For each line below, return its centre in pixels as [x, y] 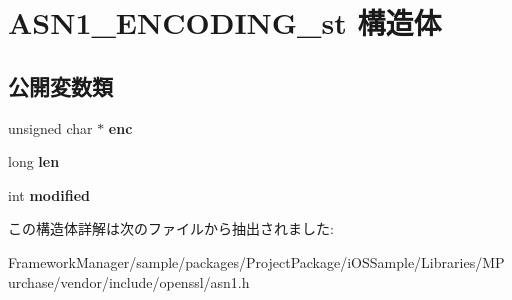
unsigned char [50, 127]
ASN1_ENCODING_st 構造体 [225, 22]
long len [34, 161]
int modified [49, 194]
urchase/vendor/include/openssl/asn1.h [129, 281]
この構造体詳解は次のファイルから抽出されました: [171, 228]
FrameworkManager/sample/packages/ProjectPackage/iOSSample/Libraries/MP [256, 261]
